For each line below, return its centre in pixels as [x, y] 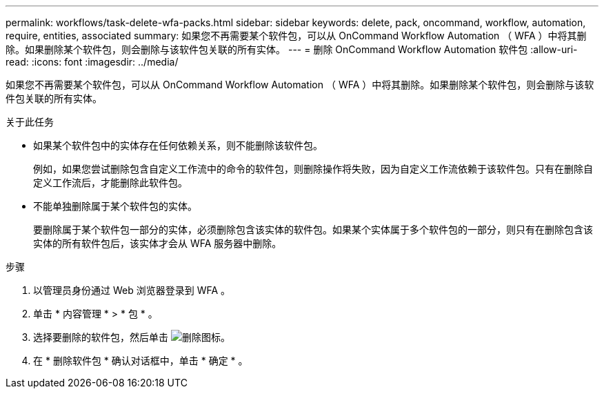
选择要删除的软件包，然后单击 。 [132, 337]
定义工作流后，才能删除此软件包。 [110, 183]
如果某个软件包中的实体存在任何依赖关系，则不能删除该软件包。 [178, 145]
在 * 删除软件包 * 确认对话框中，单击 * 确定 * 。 [141, 361]
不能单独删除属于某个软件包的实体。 [115, 206]
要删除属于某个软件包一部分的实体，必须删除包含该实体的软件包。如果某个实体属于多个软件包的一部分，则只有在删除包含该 [313, 229]
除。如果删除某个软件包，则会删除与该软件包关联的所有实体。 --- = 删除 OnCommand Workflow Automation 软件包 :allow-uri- [292, 49]
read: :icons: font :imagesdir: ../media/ [92, 62]
